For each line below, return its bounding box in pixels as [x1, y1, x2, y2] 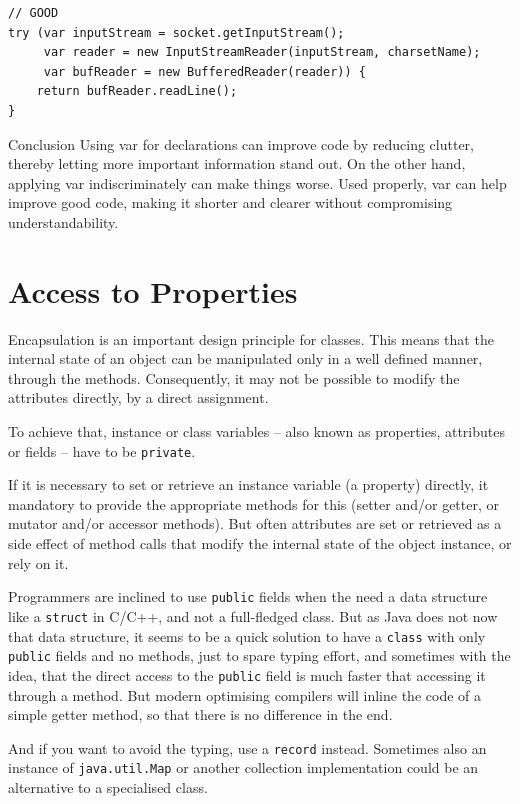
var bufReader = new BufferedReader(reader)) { [43, 64, 366, 79]
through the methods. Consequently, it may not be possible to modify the [8, 367, 460, 388]
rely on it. [8, 552, 69, 573]
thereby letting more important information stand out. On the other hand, [8, 153, 466, 174]
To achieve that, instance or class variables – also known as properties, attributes [8, 421, 505, 442]
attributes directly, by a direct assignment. [8, 387, 269, 408]
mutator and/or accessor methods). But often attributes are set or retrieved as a [8, 513, 502, 534]
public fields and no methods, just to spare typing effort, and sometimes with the [8, 645, 511, 666]
